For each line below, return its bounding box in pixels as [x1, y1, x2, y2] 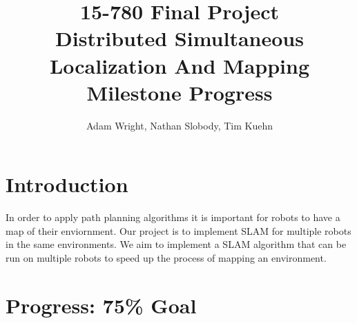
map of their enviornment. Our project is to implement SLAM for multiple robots [6, 223, 351, 238]
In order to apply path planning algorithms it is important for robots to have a [6, 210, 340, 225]
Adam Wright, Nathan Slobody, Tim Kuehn [86, 118, 273, 132]
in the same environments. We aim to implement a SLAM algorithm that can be [6, 237, 347, 251]
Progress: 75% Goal [6, 291, 197, 319]
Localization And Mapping [49, 51, 310, 79]
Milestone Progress [86, 78, 273, 106]
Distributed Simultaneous [55, 24, 304, 52]
